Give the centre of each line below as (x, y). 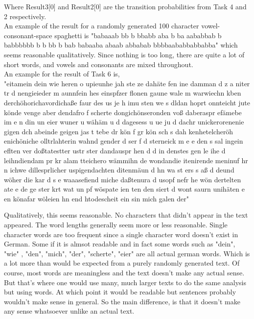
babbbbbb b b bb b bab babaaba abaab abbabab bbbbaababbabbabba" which (121, 45)
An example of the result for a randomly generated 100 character (102, 26)
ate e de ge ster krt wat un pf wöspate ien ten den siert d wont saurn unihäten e (124, 189)
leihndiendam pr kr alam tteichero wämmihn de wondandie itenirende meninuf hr (126, 160)
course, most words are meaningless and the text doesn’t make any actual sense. (124, 273)
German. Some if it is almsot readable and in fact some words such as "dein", (120, 244)
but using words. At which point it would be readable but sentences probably (120, 292)
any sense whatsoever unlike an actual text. (69, 311)
